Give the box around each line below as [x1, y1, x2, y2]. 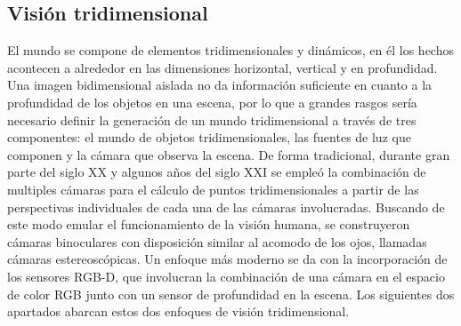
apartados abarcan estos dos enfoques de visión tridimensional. [7, 302, 350, 321]
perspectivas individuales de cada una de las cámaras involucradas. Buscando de [7, 197, 445, 216]
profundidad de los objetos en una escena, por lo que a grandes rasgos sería [7, 92, 417, 111]
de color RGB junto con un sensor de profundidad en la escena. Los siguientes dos [7, 284, 455, 303]
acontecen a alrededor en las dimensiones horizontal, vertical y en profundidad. [7, 58, 438, 76]
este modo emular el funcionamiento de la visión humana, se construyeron [7, 215, 410, 234]
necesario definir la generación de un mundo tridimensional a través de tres [7, 110, 417, 129]
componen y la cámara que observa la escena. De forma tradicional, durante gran [7, 145, 450, 163]
